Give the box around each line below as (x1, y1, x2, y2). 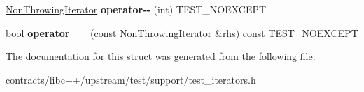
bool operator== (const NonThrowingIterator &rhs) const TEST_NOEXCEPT (6, 25, 358, 40)
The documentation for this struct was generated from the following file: (6, 49, 316, 63)
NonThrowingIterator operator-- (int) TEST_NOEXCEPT (6, 2, 267, 16)
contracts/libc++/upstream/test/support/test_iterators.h (6, 72, 256, 86)
